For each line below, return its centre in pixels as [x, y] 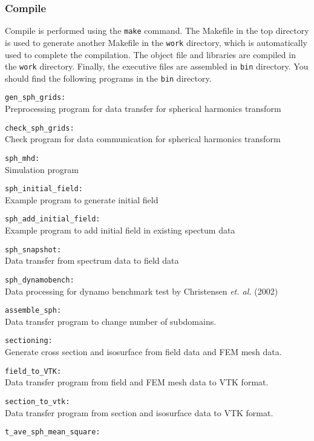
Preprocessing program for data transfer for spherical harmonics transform [143, 109]
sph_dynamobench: [40, 280]
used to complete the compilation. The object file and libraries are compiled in [150, 54]
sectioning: [29, 341]
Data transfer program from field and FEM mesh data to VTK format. [137, 382]
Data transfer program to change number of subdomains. [111, 321]
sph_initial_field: [44, 189]
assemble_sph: [33, 311]
